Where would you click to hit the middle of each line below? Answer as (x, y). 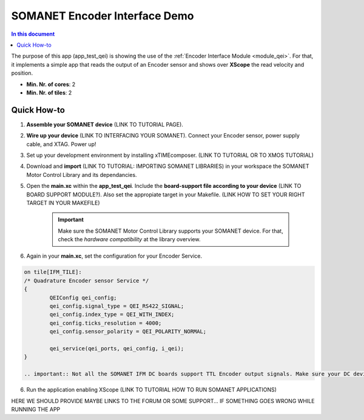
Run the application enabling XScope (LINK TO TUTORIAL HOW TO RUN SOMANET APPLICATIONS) (152, 390)
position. (22, 73)
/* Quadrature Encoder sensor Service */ (86, 281)
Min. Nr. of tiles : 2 (49, 92)
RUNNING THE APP (36, 409)
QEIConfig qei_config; (83, 298)
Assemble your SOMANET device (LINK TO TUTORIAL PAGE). (105, 124)
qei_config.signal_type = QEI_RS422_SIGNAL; (117, 306)
